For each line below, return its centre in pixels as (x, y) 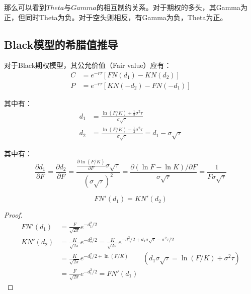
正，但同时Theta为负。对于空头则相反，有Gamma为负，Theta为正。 (116, 17)
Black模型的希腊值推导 (61, 44)
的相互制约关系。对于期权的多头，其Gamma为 (172, 7)
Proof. (13, 215)
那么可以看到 (25, 7)
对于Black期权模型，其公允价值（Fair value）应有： (88, 65)
